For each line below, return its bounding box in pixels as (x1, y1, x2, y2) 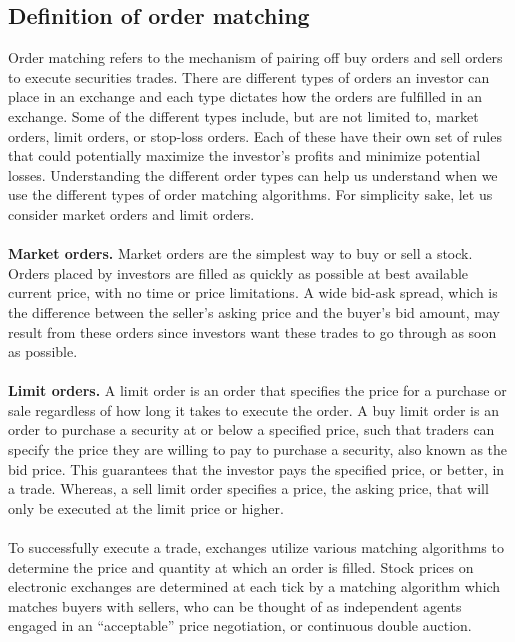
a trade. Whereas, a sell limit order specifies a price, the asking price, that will (8, 478, 489, 499)
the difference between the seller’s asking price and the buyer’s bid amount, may (8, 301, 500, 322)
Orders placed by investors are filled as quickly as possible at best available (8, 262, 469, 283)
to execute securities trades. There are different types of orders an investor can (8, 66, 490, 87)
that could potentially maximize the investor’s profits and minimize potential (8, 145, 481, 166)
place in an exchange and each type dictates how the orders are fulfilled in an (8, 86, 482, 107)
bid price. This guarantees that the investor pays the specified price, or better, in (8, 458, 505, 479)
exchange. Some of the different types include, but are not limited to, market (8, 105, 479, 126)
